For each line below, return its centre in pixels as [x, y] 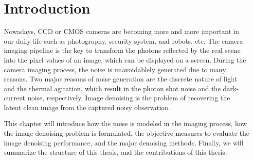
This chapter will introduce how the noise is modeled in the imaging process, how [126, 123]
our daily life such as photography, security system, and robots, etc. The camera [124, 40]
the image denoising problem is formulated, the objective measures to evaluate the [126, 133]
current [15, 98]
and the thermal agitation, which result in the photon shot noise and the [112, 88]
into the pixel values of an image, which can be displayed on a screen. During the [125, 59]
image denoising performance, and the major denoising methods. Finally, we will [124, 142]
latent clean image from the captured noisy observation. [87, 107]
